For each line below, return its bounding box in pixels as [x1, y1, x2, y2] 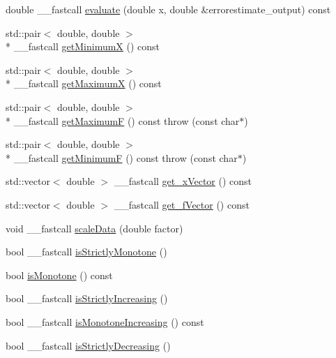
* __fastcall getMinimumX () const [6, 39, 160, 54]
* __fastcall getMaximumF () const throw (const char [6, 113, 240, 128]
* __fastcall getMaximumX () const [6, 76, 162, 91]
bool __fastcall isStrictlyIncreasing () [6, 291, 168, 306]
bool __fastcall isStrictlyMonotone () [6, 244, 167, 259]
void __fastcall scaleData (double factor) [6, 221, 183, 235]
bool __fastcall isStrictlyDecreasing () [6, 338, 171, 352]
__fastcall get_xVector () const [114, 174, 252, 188]
